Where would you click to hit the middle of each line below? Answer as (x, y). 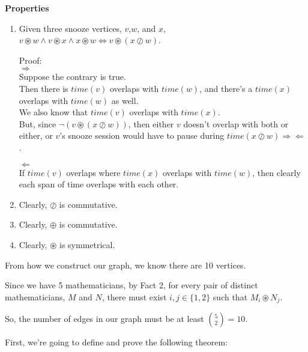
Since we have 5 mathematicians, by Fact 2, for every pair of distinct (131, 285)
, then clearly (276, 172)
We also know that (53, 112)
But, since (38, 123)
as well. (125, 100)
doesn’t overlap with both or (236, 123)
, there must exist (134, 296)
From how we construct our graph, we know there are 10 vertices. (125, 265)
